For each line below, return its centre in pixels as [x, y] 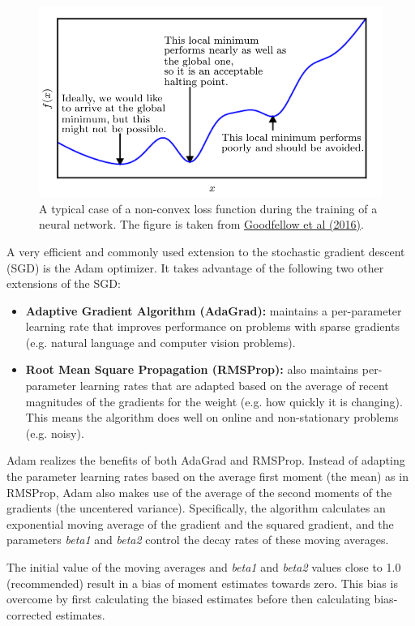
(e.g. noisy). [55, 433]
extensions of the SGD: [64, 283]
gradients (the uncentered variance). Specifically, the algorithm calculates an [196, 508]
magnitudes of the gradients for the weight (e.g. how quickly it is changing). [214, 401]
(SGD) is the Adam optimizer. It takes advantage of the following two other [195, 267]
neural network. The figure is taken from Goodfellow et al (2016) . [201, 224]
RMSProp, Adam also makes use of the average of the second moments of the [199, 492]
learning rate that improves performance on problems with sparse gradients [212, 326]
